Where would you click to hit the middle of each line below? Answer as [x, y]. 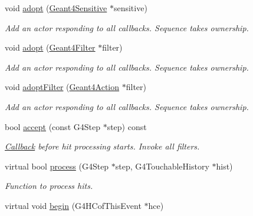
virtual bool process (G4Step [57, 166]
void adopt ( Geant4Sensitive [56, 8]
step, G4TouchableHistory [162, 166]
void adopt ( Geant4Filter [50, 47]
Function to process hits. [49, 186]
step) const [127, 126]
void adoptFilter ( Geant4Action [62, 87]
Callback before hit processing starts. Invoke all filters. [102, 146]
